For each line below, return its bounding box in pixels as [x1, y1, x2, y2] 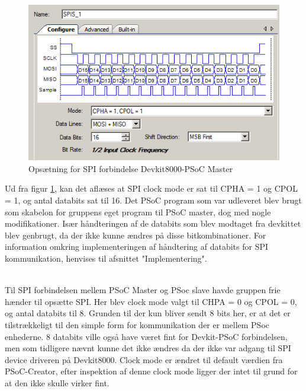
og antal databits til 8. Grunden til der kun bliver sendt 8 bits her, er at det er [5, 307, 291, 319]
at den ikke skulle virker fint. [5, 376, 109, 389]
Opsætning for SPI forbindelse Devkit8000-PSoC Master [28, 162, 233, 174]
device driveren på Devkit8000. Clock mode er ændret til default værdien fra [5, 353, 283, 365]
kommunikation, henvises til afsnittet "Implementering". [5, 252, 207, 264]
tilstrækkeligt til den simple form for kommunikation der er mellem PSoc [5, 318, 269, 330]
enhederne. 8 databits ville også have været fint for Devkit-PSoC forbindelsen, [5, 330, 288, 342]
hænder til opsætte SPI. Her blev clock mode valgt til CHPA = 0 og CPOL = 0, [5, 295, 297, 307]
